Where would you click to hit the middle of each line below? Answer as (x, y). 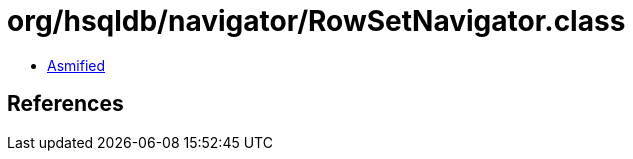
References (65, 104)
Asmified (76, 65)
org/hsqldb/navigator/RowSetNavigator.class (316, 21)
